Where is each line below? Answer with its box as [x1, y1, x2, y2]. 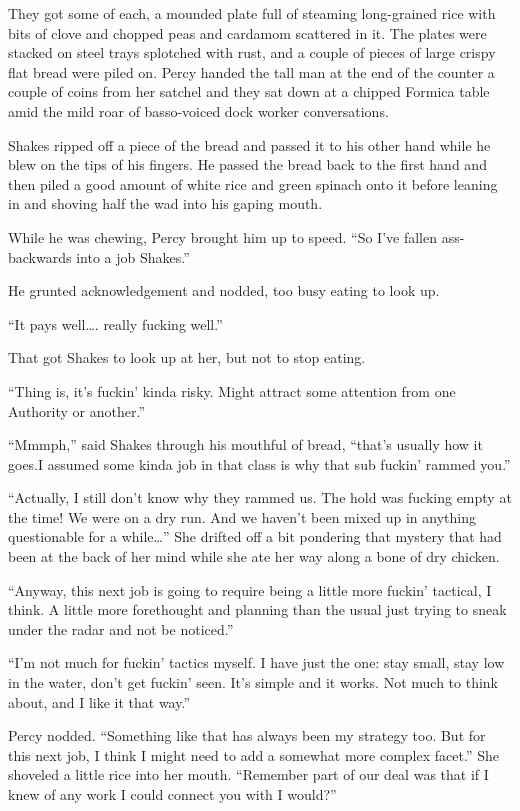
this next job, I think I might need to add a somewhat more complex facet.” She [8, 744, 499, 765]
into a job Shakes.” [76, 246, 190, 267]
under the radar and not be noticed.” [8, 618, 234, 639]
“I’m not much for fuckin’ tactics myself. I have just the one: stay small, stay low [8, 652, 505, 673]
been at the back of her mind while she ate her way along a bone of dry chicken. [8, 546, 500, 567]
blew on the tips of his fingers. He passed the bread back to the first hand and [8, 154, 487, 175]
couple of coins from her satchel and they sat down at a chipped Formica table [8, 81, 490, 102]
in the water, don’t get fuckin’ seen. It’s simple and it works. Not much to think [8, 672, 498, 693]
